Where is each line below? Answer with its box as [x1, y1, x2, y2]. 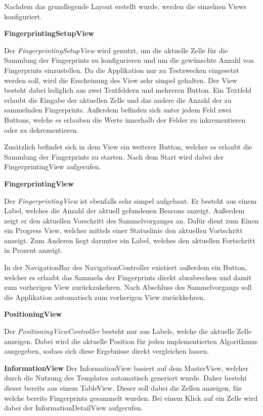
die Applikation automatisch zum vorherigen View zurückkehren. [4, 291, 205, 302]
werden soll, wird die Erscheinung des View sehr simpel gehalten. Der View [4, 74, 237, 85]
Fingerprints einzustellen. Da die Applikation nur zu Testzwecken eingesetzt [4, 64, 239, 75]
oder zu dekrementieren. [4, 124, 79, 135]
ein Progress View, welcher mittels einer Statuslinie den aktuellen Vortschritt [4, 225, 243, 236]
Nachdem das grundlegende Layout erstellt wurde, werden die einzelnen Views [4, 1, 247, 11]
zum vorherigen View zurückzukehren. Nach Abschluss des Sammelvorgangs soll [4, 282, 252, 292]
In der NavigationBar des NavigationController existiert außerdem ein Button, [4, 262, 247, 273]
